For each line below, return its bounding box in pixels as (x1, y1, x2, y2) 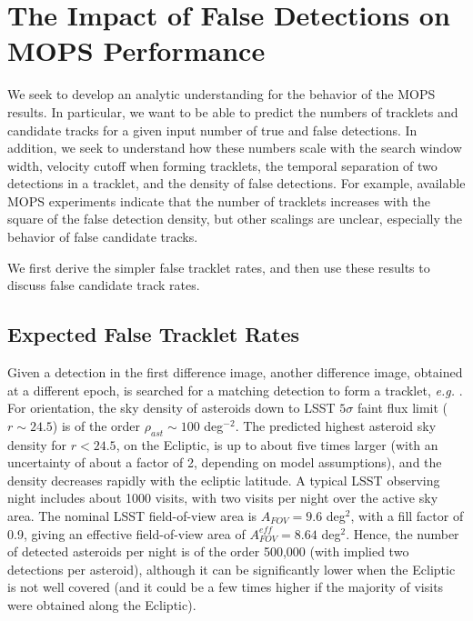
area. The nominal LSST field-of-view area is (7, 506, 257, 525)
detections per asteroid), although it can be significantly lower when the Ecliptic (7, 559, 456, 578)
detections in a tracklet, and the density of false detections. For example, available (7, 174, 466, 193)
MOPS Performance (7, 32, 266, 69)
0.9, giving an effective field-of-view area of (7, 524, 246, 543)
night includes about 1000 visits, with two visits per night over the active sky (7, 488, 438, 507)
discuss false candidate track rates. (7, 275, 200, 295)
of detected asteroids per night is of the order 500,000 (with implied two (7, 542, 409, 561)
